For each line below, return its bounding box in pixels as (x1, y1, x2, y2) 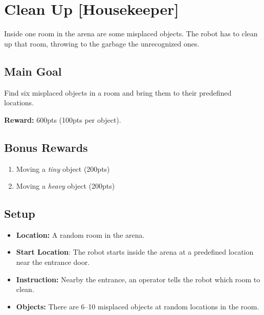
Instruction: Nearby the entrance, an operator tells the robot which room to (16, 274, 260, 284)
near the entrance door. (16, 257, 90, 267)
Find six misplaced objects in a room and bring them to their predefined (4, 87, 232, 98)
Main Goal (4, 63, 62, 79)
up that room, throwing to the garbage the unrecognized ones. (4, 38, 200, 49)
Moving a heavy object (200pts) (16, 181, 115, 191)
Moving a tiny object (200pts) (16, 163, 110, 174)
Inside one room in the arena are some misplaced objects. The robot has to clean (4, 28, 258, 39)
